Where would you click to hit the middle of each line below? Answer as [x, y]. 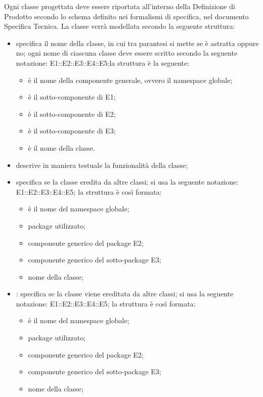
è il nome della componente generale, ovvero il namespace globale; [130, 80]
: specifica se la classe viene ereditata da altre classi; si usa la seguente [125, 294]
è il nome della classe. [61, 147]
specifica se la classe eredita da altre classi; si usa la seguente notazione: [127, 182]
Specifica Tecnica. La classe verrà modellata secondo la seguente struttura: [120, 26]
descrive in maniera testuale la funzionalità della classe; [102, 165]
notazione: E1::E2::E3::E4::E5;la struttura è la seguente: [103, 62]
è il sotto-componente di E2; [72, 114]
